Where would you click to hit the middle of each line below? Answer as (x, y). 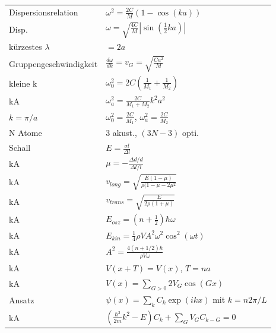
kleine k (23, 83)
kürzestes (26, 47)
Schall (20, 148)
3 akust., (121, 133)
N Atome (26, 133)
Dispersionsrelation (44, 12)
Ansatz (22, 299)
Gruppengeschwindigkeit (53, 64)
